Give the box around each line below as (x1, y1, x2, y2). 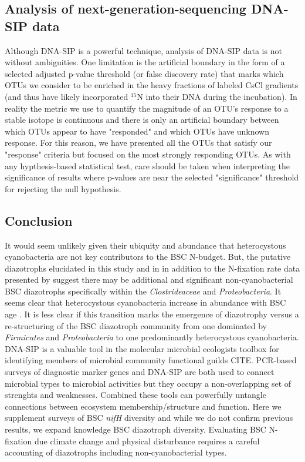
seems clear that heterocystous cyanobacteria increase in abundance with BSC (5, 296, 286, 309)
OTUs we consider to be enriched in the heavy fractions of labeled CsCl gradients (5, 79, 299, 91)
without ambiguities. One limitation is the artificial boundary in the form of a (5, 56, 285, 68)
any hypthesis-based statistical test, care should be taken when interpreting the (5, 159, 290, 172)
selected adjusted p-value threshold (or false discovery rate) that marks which (5, 67, 284, 79)
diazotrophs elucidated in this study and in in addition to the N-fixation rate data (5, 262, 300, 274)
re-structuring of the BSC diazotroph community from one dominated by (5, 319, 267, 332)
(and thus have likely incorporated (5, 90, 128, 102)
